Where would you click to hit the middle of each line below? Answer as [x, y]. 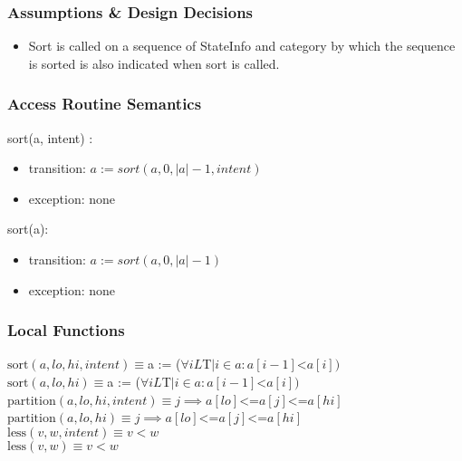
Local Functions [66, 330]
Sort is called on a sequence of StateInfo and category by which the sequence [242, 46]
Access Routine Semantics [105, 104]
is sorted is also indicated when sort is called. [154, 63]
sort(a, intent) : [50, 137]
